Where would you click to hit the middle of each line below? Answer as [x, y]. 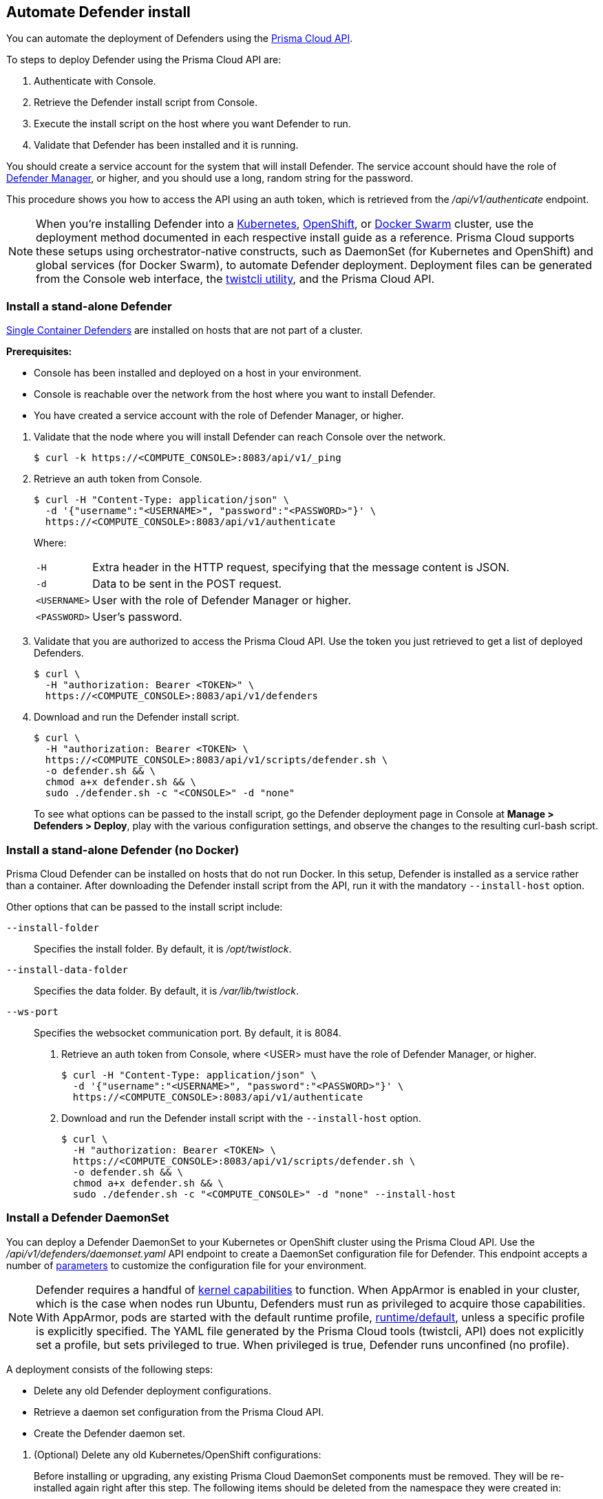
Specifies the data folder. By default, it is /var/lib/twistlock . [166, 990]
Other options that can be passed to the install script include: [145, 906]
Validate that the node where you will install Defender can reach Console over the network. [240, 437]
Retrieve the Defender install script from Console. [146, 103]
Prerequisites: [39, 352]
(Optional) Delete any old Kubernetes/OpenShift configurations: [178, 1454]
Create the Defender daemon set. [109, 1433]
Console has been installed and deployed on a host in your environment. [198, 373]
